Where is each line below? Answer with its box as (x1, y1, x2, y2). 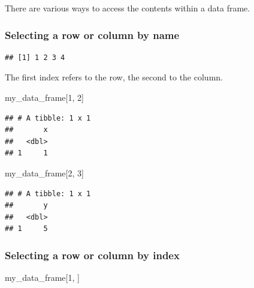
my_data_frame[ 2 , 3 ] (5, 166, 84, 179)
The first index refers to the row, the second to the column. (5, 71, 223, 83)
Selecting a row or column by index (5, 247, 180, 262)
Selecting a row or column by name (5, 27, 180, 42)
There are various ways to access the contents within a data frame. (5, 2, 250, 14)
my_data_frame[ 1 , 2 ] (5, 91, 84, 103)
